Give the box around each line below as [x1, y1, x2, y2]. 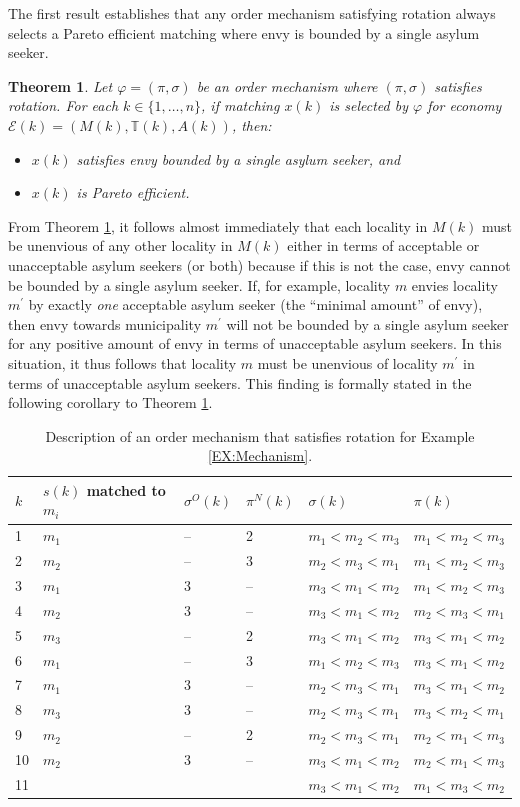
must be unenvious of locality [257, 352, 438, 373]
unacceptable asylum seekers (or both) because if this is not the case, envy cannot [8, 254, 511, 275]
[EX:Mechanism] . [207, 445, 313, 466]
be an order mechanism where [196, 75, 378, 96]
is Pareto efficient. [76, 182, 190, 203]
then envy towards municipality [8, 313, 202, 334]
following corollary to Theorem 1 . [8, 392, 213, 413]
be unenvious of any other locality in [8, 235, 233, 256]
